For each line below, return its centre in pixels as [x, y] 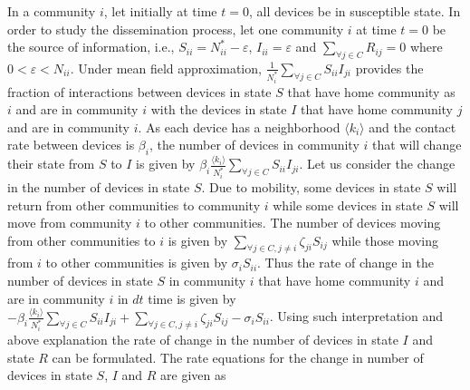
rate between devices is [71, 145]
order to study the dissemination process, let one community [176, 29]
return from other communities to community [134, 205]
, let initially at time [160, 11]
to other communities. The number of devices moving [293, 223]
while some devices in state [348, 205]
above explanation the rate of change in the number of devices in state [203, 340]
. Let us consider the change [377, 164]
